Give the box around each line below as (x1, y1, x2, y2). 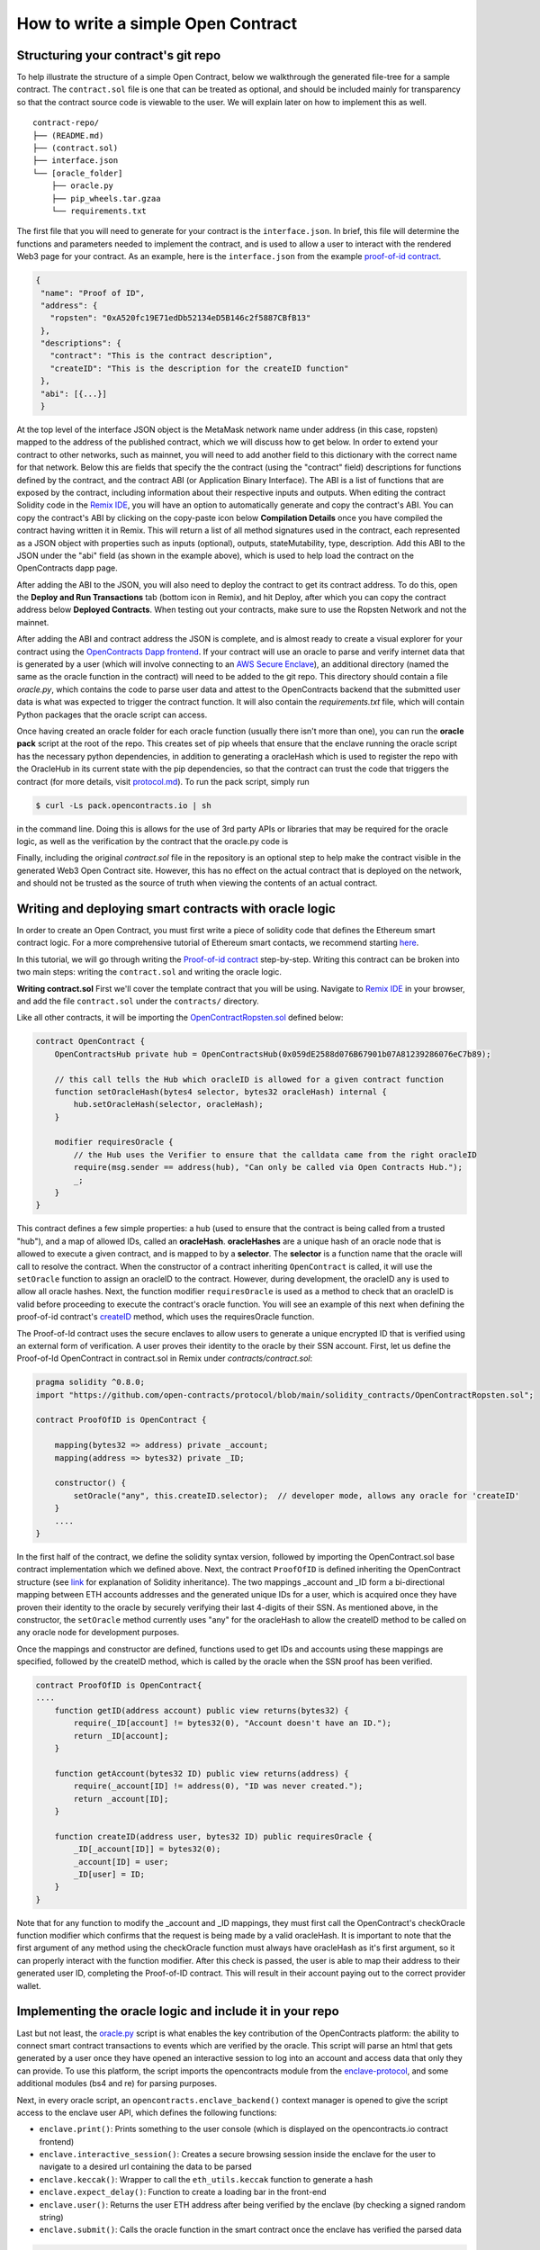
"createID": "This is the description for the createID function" (49, 363, 349, 373)
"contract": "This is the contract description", (49, 351, 274, 361)
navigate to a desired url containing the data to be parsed (39, 2161, 252, 2173)
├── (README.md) (32, 130, 104, 140)
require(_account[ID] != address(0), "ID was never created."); (73, 1781, 364, 1791)
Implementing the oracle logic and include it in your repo (16, 2003, 339, 2020)
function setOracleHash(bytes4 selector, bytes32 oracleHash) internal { (54, 1086, 387, 1097)
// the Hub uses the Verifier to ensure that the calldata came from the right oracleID (73, 1149, 477, 1160)
